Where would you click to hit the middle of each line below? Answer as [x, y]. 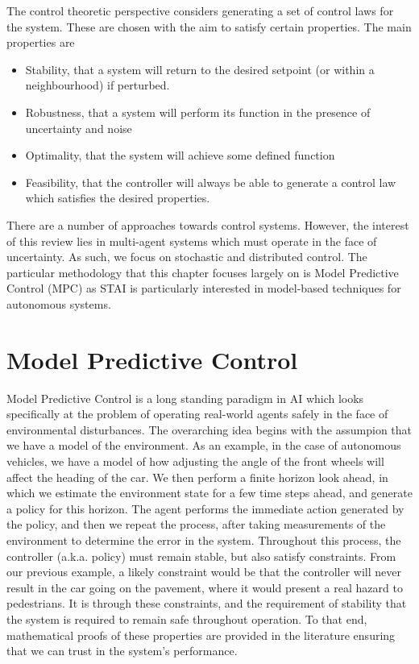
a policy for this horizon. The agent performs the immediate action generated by [205, 508]
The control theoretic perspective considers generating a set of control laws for [200, 10]
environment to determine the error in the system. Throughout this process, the [204, 539]
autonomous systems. [59, 303]
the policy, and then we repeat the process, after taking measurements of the [196, 524]
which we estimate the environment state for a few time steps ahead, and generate [209, 493]
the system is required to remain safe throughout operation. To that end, [187, 618]
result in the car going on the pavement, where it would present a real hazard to [205, 587]
